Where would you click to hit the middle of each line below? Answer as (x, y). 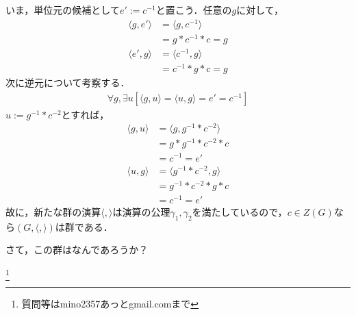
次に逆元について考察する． (68, 83)
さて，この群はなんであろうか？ (77, 250)
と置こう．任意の (194, 10)
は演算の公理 (141, 211)
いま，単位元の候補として (63, 10)
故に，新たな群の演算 (53, 211)
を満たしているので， (240, 211)
